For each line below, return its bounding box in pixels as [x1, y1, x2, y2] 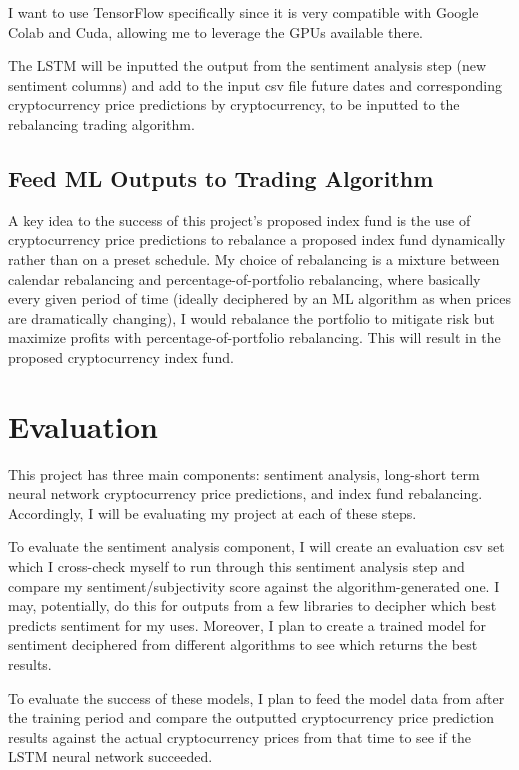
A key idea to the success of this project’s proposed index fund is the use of [8, 209, 471, 230]
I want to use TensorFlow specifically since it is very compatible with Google [8, 2, 479, 22]
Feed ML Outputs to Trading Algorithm [8, 162, 434, 193]
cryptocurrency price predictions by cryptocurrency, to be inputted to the [8, 94, 460, 115]
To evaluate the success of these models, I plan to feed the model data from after [8, 687, 505, 708]
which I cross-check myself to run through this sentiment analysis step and [8, 556, 465, 577]
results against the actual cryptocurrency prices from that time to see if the [8, 726, 471, 747]
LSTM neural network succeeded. [8, 746, 213, 767]
